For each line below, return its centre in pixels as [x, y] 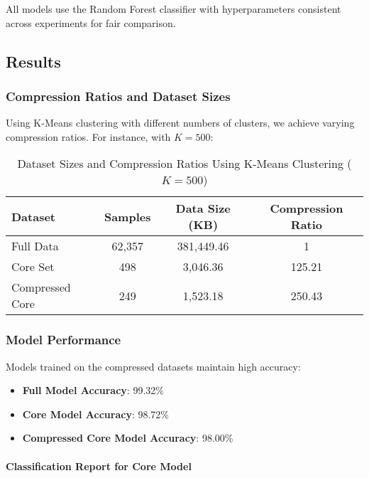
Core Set [33, 267]
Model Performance [64, 340]
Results [33, 61]
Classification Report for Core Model [99, 466]
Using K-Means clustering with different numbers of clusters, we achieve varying [180, 123]
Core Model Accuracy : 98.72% [95, 414]
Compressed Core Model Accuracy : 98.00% [128, 438]
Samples [127, 216]
